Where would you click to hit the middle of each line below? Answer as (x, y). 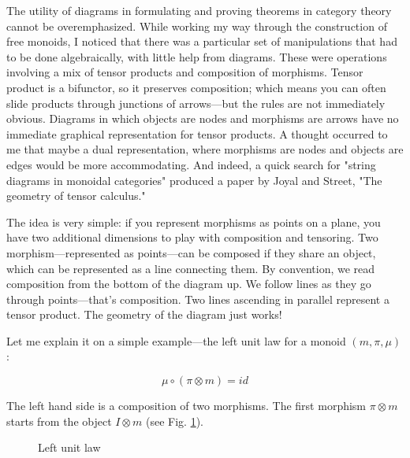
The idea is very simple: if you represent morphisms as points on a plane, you (194, 222)
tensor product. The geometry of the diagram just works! (144, 314)
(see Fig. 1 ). (174, 421)
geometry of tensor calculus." (76, 196)
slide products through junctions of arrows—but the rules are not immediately (196, 103)
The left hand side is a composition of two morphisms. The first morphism (186, 406)
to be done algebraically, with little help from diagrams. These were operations (197, 56)
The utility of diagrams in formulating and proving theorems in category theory (199, 10)
